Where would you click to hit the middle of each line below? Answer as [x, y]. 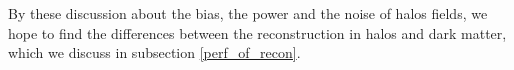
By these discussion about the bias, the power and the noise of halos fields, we [248, 13]
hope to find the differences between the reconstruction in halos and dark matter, [257, 32]
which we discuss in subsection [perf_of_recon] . [154, 52]
